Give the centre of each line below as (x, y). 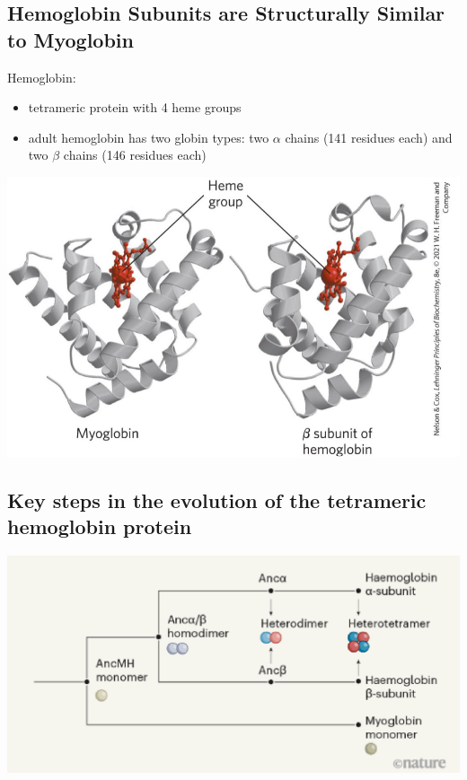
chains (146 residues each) (135, 155)
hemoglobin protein (100, 526)
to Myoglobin (70, 39)
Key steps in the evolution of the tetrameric (217, 500)
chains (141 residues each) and (369, 137)
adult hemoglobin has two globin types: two (149, 137)
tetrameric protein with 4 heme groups (135, 107)
